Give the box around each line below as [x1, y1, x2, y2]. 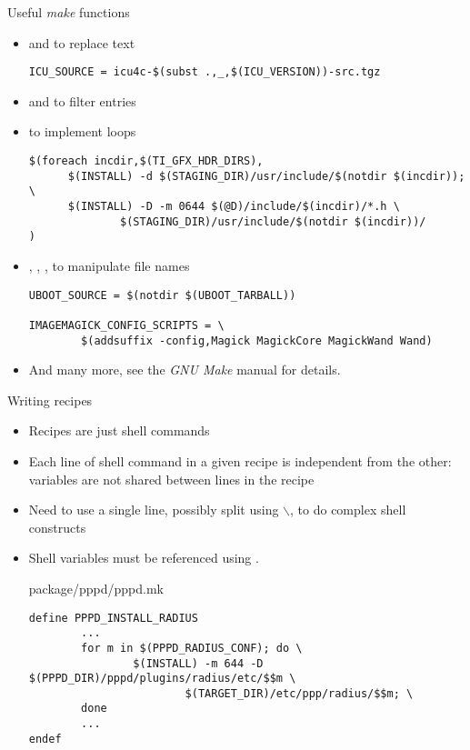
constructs [28, 517, 86, 536]
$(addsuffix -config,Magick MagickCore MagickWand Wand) [81, 334, 433, 347]
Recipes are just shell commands [28, 421, 210, 440]
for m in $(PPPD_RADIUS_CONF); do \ [81, 641, 303, 655]
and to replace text [28, 33, 135, 52]
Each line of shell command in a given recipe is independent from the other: [28, 451, 452, 470]
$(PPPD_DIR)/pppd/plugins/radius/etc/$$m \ [28, 672, 296, 685]
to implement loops [28, 122, 136, 141]
